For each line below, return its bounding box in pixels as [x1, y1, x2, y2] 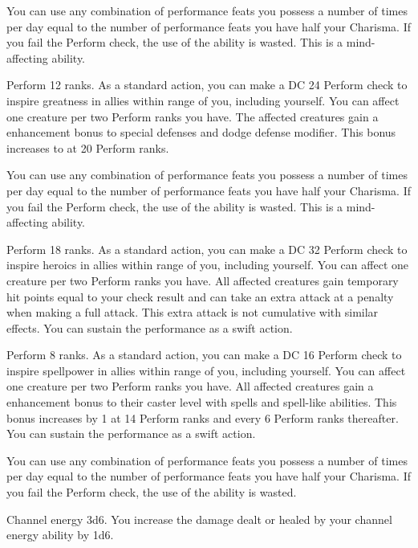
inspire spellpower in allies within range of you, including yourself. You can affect [6, 362, 406, 378]
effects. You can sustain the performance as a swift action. [6, 319, 293, 336]
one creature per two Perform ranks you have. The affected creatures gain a [6, 108, 379, 125]
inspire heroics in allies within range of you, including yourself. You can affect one [6, 256, 408, 273]
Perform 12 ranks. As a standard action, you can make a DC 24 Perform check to [6, 76, 408, 93]
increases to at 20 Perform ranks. [6, 139, 169, 156]
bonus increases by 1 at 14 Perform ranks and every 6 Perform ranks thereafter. [6, 409, 399, 426]
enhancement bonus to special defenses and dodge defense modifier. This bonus [6, 124, 396, 141]
